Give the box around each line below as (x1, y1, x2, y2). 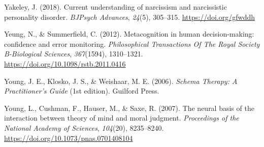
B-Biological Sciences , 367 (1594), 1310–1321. (4, 48, 143, 59)
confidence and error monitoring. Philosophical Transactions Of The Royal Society (4, 38, 260, 49)
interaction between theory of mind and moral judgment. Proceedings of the (4, 112, 239, 123)
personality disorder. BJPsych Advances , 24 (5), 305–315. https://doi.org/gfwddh (4, 11, 255, 22)
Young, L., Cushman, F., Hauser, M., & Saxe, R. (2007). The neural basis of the (4, 102, 254, 113)
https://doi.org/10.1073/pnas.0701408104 (4, 132, 133, 143)
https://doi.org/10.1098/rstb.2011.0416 (4, 58, 126, 69)
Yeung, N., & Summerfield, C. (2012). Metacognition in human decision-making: (4, 28, 254, 39)
